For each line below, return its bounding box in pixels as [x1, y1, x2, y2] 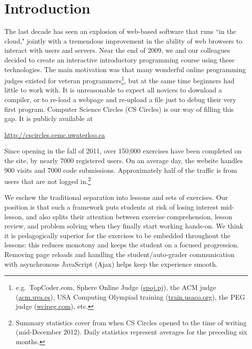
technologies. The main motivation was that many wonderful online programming [4, 64, 246, 74]
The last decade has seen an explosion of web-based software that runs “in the [4, 26, 237, 36]
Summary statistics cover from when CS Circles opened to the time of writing [15, 317, 247, 327]
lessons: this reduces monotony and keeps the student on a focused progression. [4, 240, 239, 250]
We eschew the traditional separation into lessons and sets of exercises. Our [4, 192, 228, 202]
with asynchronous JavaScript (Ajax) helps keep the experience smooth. [4, 258, 218, 269]
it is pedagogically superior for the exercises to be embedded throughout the [4, 230, 231, 240]
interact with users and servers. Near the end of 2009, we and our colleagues [4, 45, 230, 55]
